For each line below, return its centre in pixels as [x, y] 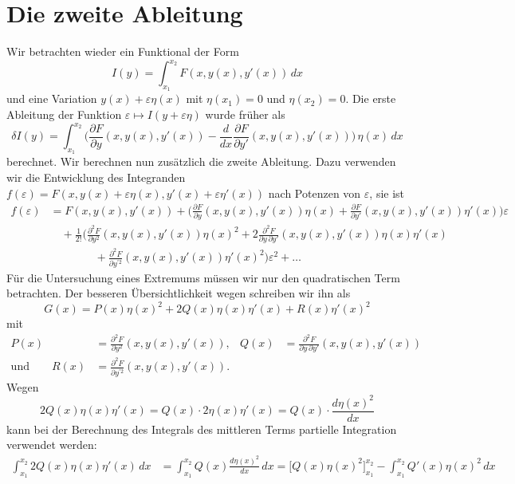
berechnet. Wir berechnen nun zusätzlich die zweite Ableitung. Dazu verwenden [201, 161]
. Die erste [371, 98]
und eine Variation [52, 98]
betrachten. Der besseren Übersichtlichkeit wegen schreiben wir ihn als [179, 293]
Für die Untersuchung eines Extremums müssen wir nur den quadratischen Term [203, 277]
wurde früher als [245, 114]
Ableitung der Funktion [64, 114]
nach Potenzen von [315, 193]
